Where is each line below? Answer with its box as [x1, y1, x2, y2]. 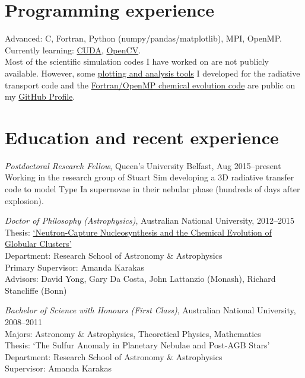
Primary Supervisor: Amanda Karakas [5, 261, 145, 273]
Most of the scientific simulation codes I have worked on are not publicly [5, 55, 269, 68]
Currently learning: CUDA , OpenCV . [5, 43, 141, 56]
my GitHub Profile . [5, 90, 75, 103]
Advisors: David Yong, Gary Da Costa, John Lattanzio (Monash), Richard [5, 272, 276, 285]
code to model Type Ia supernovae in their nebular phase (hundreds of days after [5, 183, 300, 195]
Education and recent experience [5, 125, 279, 149]
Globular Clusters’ [5, 237, 72, 250]
